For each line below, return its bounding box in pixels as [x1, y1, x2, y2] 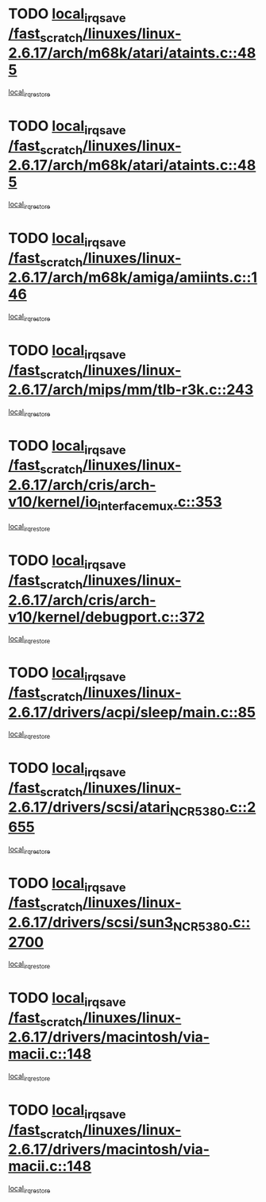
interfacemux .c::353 [97, 493, 222, 513]
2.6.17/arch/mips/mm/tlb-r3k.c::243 [8, 381, 254, 399]
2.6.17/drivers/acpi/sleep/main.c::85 [8, 703, 256, 721]
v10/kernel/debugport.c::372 [8, 608, 205, 626]
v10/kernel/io [8, 493, 98, 511]
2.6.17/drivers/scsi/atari [8, 798, 171, 817]
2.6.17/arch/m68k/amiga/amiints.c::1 [8, 269, 258, 287]
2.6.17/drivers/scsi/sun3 [8, 913, 174, 931]
